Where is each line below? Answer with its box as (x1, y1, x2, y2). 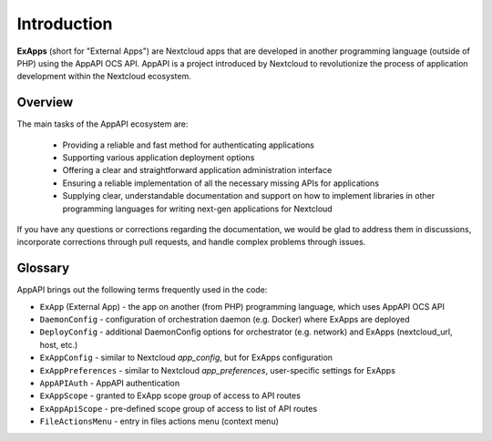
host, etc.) (39, 339, 78, 350)
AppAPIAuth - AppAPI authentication (39, 378, 180, 388)
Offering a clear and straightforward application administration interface (62, 165, 333, 176)
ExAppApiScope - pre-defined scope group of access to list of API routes (39, 403, 318, 414)
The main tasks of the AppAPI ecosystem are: (16, 118, 189, 129)
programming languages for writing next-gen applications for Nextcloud (62, 203, 333, 214)
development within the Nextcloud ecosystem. (16, 71, 191, 82)
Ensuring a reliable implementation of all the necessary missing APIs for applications (62, 178, 380, 189)
